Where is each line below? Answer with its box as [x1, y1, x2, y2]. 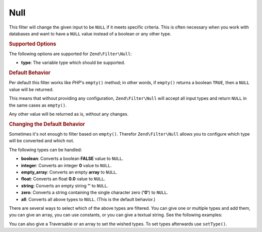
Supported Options [9, 40, 56, 47]
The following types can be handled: [9, 147, 82, 153]
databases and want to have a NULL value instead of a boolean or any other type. [9, 31, 172, 36]
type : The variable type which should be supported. [21, 60, 126, 65]
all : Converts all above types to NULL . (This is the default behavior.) [21, 196, 156, 202]
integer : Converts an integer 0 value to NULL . [21, 162, 112, 168]
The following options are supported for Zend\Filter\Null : [9, 51, 132, 57]
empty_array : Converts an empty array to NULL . [21, 169, 117, 175]
